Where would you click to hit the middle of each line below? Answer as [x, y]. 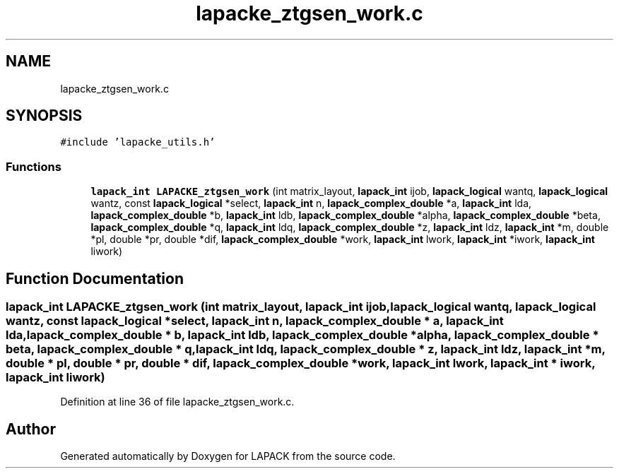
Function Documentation [95, 278]
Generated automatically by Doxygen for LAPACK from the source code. [228, 456]
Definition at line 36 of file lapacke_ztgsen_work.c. [177, 402]
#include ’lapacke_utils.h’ [138, 142]
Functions [34, 166]
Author [31, 429]
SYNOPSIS [44, 116]
